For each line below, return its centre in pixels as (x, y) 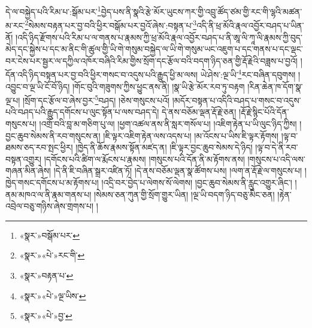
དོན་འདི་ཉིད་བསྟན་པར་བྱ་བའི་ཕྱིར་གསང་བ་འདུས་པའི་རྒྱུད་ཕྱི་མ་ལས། (102, 74)
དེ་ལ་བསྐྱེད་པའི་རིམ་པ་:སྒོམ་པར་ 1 (53, 10)
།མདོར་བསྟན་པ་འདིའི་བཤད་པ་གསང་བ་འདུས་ (237, 100)
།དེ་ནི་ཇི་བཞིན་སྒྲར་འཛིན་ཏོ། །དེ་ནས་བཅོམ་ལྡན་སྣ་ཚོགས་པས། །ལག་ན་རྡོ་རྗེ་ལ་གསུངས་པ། (178, 171)
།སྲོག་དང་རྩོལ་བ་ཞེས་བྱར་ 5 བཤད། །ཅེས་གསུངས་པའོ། (96, 99)
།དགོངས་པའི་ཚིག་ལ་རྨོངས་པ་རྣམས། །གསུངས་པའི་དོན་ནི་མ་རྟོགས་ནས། (144, 159)
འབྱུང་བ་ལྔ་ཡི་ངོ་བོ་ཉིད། (38, 86)
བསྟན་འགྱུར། (24, 159)
